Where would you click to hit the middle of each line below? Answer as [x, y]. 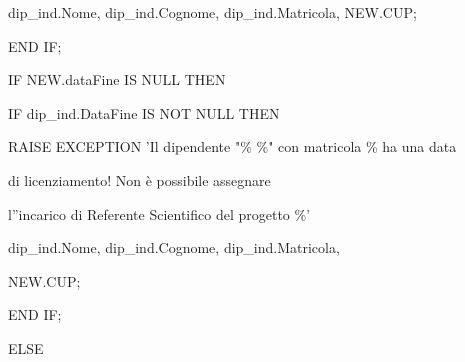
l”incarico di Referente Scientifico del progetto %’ [159, 213]
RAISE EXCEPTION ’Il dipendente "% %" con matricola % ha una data [232, 146]
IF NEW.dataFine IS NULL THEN [117, 79]
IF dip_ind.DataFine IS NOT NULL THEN [144, 112]
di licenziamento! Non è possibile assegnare [139, 179]
